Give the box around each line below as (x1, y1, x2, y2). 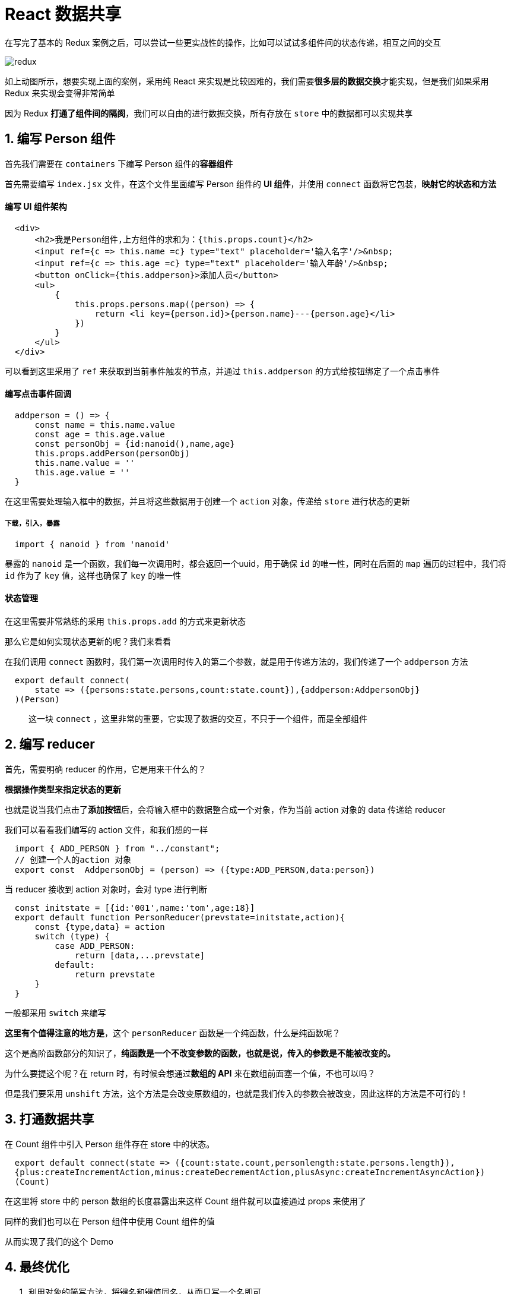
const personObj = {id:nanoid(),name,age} (34, 439, 235, 449)
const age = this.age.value (34, 430, 165, 440)
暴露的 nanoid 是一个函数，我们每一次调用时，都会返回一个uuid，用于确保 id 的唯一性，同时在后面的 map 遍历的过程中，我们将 (5, 558, 506, 569)
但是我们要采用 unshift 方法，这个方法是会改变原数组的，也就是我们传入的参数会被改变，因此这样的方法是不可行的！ (5, 1088, 468, 1099)
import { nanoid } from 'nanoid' (14, 539, 170, 549)
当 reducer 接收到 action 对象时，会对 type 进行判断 (5, 883, 208, 894)
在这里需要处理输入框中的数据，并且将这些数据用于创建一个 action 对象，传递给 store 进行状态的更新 (5, 496, 410, 507)
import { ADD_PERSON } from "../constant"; (14, 843, 220, 853)
